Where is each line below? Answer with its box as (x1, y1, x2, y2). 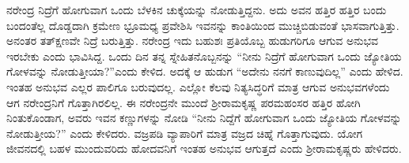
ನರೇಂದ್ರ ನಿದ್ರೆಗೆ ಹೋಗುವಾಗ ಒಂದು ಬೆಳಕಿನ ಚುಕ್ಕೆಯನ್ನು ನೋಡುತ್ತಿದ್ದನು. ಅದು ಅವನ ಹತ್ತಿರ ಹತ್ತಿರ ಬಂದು (6, 2, 387, 17)
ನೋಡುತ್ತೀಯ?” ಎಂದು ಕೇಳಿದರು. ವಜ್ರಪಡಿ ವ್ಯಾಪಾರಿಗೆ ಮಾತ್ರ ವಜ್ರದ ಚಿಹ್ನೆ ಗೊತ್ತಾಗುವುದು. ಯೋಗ (6, 124, 363, 141)
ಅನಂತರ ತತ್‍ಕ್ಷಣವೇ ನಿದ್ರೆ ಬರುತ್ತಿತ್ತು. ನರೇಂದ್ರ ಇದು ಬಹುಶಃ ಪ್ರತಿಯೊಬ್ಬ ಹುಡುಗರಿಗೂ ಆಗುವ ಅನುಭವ (6, 32, 379, 49)
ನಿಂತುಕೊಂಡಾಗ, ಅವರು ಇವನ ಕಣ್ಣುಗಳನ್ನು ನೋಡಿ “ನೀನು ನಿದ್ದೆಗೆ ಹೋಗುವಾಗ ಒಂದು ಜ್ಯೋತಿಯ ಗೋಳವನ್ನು (6, 109, 402, 126)
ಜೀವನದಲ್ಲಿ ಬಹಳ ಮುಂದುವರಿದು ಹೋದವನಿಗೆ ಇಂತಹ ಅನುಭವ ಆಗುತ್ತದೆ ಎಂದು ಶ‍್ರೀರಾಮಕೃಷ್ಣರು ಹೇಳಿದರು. (6, 140, 402, 157)
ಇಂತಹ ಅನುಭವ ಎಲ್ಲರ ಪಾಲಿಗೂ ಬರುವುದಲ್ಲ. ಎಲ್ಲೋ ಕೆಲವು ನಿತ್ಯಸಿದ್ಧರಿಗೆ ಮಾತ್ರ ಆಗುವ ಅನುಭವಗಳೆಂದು (6, 78, 390, 94)
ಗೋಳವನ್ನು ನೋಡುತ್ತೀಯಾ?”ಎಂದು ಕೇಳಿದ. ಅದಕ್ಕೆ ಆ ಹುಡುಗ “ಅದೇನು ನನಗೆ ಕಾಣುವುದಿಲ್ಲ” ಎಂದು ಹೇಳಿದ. (6, 63, 403, 80)
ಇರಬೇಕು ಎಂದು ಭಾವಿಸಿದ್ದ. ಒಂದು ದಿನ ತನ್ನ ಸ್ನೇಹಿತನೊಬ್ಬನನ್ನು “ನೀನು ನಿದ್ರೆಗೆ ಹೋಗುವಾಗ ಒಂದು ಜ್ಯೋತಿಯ (6, 47, 402, 64)
